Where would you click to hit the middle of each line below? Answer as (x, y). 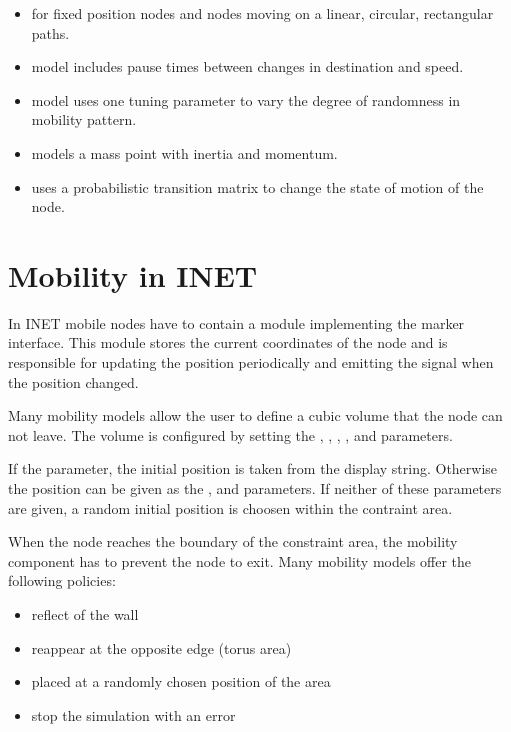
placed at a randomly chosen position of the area (181, 681)
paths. (50, 32)
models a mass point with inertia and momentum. (184, 152)
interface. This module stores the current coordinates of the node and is (228, 342)
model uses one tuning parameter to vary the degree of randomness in (246, 99)
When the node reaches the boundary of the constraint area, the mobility (233, 541)
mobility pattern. (84, 119)
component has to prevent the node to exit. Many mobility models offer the (239, 560)
